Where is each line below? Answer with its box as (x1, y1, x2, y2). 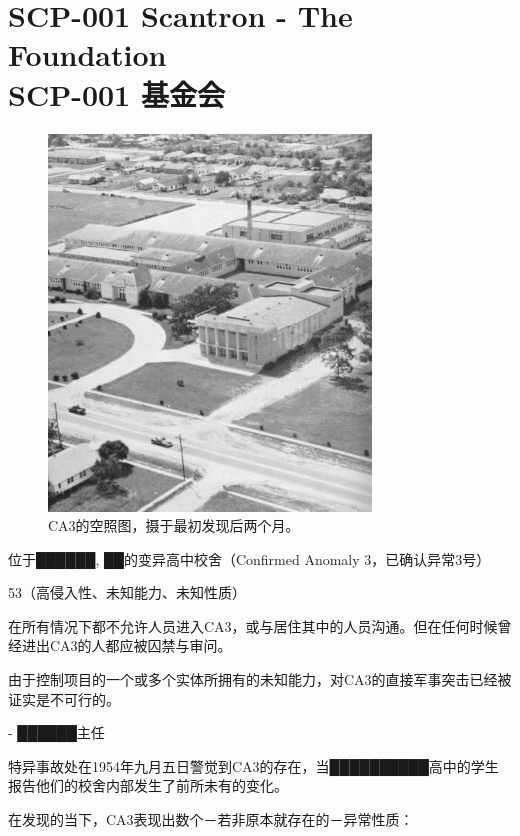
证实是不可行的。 (8, 688, 120, 709)
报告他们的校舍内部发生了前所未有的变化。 (8, 775, 288, 796)
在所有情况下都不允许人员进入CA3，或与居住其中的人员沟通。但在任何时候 (8, 615, 498, 636)
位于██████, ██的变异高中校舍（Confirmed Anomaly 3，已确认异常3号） (8, 548, 491, 569)
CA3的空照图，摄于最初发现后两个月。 (48, 515, 300, 536)
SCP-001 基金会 (8, 73, 225, 114)
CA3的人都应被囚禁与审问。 (49, 635, 232, 656)
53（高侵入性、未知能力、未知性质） (8, 582, 246, 603)
